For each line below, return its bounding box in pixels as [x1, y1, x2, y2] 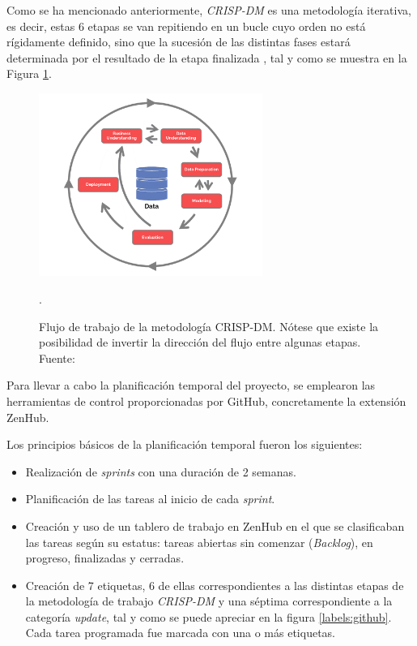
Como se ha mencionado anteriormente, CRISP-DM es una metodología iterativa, [6, 2, 411, 18]
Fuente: [39, 349, 75, 366]
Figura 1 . [6, 65, 52, 82]
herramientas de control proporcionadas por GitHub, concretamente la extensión [6, 392, 406, 409]
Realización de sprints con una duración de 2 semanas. [25, 463, 296, 480]
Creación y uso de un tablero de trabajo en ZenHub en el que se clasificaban [25, 517, 405, 534]
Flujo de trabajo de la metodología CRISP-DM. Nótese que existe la [39, 317, 379, 334]
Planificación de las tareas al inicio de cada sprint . [25, 490, 275, 507]
